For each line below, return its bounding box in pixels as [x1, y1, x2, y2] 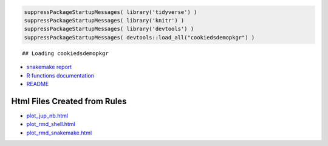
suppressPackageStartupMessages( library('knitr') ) [24, 17, 185, 24]
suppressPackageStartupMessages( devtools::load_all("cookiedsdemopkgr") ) [24, 34, 255, 41]
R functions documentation [26, 71, 94, 79]
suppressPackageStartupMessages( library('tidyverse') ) [24, 8, 197, 15]
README [26, 80, 49, 87]
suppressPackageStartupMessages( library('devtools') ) [24, 25, 194, 33]
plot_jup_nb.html [26, 112, 69, 119]
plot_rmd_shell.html [26, 121, 75, 128]
